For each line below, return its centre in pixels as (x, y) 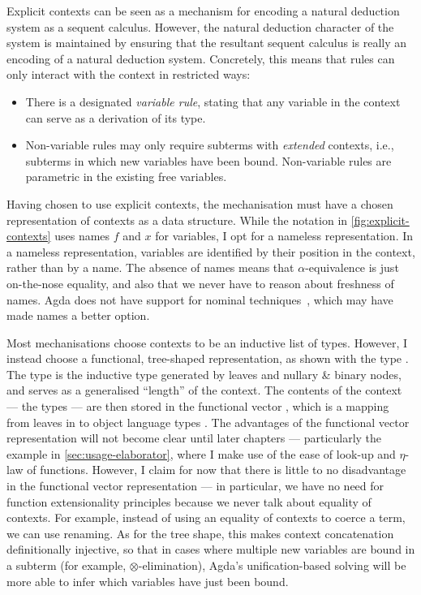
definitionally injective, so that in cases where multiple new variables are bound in (211, 549)
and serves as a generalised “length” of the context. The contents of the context (204, 390)
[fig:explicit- (380, 220)
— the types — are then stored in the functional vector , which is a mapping (198, 406)
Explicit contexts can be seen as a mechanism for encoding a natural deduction (203, 11)
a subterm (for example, (67, 565)
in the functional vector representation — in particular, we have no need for (195, 486)
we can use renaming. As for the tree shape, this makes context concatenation (200, 533)
